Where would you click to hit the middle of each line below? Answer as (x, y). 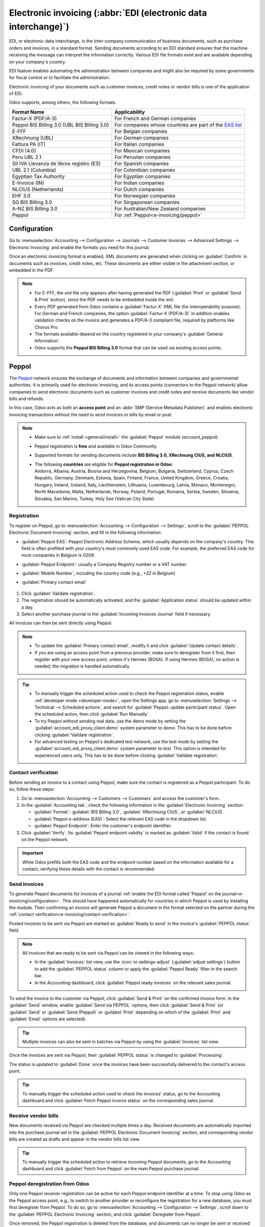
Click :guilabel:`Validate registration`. (58, 593)
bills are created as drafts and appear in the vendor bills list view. (75, 1139)
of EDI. (16, 94)
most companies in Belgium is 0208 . (58, 555)
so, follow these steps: (32, 789)
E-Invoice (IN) (28, 183)
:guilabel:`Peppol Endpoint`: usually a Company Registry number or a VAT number (104, 564)
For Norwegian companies (145, 195)
